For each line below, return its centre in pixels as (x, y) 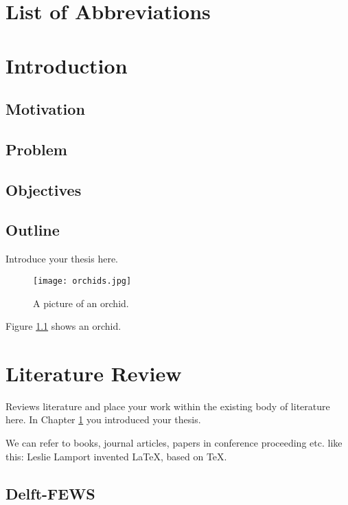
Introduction (67, 65)
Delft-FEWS (50, 493)
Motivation (45, 109)
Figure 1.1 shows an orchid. (63, 326)
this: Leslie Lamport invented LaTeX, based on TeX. (116, 456)
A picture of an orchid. (81, 303)
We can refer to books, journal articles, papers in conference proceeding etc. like (174, 443)
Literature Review (94, 373)
